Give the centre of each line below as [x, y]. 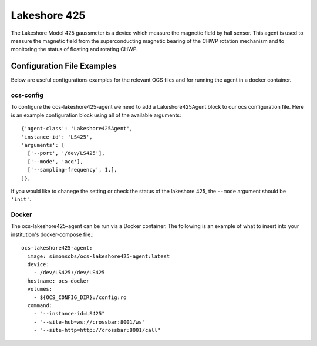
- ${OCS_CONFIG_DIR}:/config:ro [80, 297]
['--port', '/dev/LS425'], [66, 153]
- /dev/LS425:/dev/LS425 [69, 273]
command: [40, 305]
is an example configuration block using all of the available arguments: [96, 115]
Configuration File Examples [64, 66]
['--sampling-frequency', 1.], [72, 170]
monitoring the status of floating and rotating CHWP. [74, 49]
